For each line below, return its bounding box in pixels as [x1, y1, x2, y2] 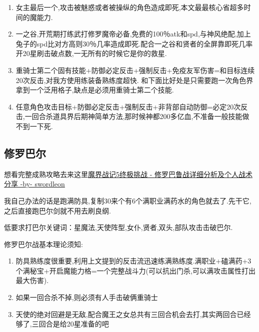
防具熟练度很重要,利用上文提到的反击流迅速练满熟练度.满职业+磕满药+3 [15, 255, 251, 266]
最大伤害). [15, 275, 49, 285]
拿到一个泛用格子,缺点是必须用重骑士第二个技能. [15, 84, 174, 95]
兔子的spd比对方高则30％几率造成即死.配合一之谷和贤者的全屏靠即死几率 [15, 38, 253, 48]
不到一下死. [15, 120, 53, 131]
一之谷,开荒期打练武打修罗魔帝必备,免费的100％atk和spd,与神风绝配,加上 [15, 28, 251, 39]
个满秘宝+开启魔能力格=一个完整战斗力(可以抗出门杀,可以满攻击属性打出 [15, 265, 255, 275]
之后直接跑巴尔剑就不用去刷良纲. [4, 205, 111, 215]
